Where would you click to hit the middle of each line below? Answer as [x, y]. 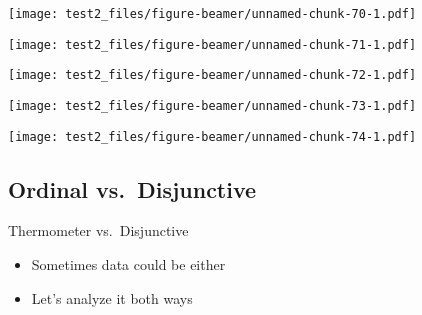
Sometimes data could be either [128, 264]
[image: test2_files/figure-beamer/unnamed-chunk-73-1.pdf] [212, 105]
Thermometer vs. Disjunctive [98, 230]
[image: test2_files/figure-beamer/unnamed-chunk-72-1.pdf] [212, 75]
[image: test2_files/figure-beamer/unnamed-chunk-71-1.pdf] [212, 44]
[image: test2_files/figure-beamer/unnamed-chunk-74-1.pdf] [212, 136]
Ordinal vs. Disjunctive [132, 188]
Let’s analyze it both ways [112, 297]
